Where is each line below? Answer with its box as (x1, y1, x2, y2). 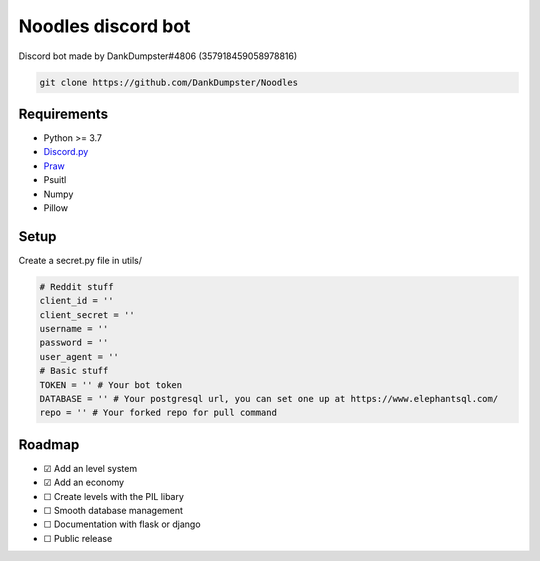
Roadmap (18, 436, 80, 453)
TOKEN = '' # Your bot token (39, 379, 183, 390)
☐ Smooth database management (43, 505, 184, 517)
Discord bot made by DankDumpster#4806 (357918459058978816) (18, 50, 298, 62)
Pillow (43, 201, 69, 214)
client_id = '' (39, 295, 114, 307)
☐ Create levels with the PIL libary (43, 490, 185, 502)
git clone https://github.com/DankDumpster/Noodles (39, 76, 299, 88)
